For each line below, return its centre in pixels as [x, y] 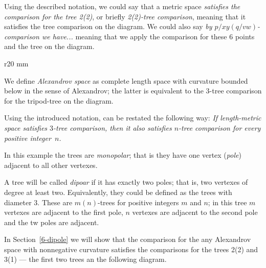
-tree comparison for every [220, 127]
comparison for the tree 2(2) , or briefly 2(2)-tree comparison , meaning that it [125, 16]
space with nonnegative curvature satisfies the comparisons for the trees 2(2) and [131, 249]
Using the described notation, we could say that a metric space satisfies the [122, 6]
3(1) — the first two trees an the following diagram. [85, 259]
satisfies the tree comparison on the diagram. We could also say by [108, 26]
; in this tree [227, 202]
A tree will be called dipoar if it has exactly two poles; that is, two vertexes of [126, 182]
